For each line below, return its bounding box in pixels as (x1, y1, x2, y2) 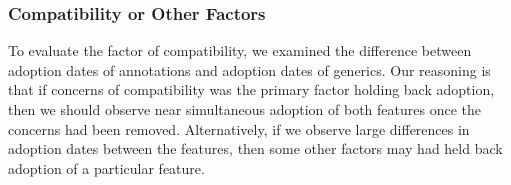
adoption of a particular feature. (8, 157, 205, 178)
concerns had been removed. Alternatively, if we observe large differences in (8, 118, 470, 139)
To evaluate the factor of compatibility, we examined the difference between (8, 40, 472, 61)
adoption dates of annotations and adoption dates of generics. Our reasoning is (8, 59, 491, 80)
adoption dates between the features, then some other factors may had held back (8, 138, 503, 159)
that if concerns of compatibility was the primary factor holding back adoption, (8, 79, 495, 100)
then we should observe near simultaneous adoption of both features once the (8, 99, 482, 119)
